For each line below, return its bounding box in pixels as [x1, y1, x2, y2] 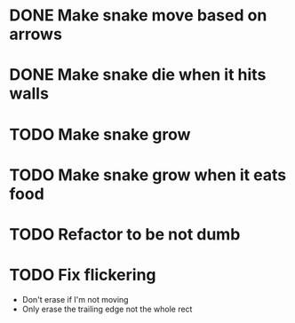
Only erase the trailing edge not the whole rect [21, 303, 193, 314]
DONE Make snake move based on [9, 5, 267, 26]
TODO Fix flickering [9, 265, 157, 285]
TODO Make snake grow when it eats [9, 165, 287, 185]
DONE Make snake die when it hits [9, 65, 267, 85]
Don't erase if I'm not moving [21, 294, 129, 304]
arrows [9, 24, 62, 44]
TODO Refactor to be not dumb [9, 224, 241, 244]
